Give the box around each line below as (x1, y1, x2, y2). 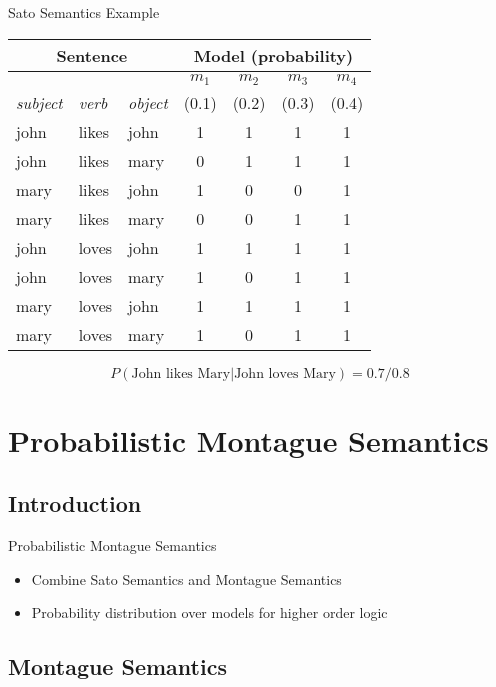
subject (16, 90, 63, 114)
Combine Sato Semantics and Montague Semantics (31, 568, 342, 589)
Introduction (8, 488, 142, 519)
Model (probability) (193, 43, 354, 67)
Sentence (56, 43, 128, 67)
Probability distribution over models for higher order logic (31, 602, 388, 623)
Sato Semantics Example (8, 2, 160, 22)
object (128, 90, 168, 114)
